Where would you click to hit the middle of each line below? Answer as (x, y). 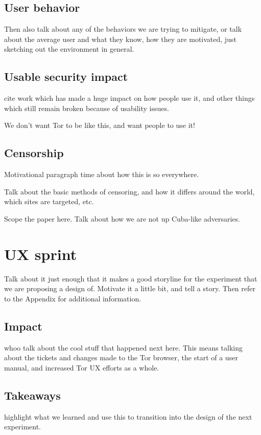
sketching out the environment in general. (69, 49)
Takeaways (32, 395)
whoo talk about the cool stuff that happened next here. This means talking (123, 347)
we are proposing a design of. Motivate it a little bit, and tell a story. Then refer (130, 288)
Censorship (34, 153)
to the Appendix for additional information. (73, 298)
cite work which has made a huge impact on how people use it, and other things (129, 98)
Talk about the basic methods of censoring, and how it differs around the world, (129, 191)
